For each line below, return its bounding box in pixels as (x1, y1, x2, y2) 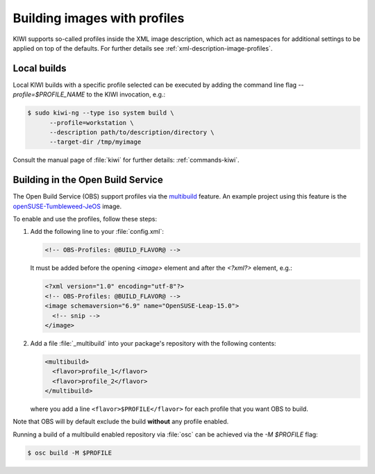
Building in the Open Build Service (12, 174, 163, 186)
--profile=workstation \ (49, 119, 135, 126)
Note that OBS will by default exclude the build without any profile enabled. (12, 417, 229, 426)
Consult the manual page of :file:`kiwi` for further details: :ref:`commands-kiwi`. (12, 156, 240, 164)
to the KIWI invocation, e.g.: (86, 90, 166, 99)
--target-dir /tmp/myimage (49, 138, 142, 146)
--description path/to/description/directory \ (49, 128, 215, 136)
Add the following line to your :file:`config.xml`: (30, 228, 165, 236)
